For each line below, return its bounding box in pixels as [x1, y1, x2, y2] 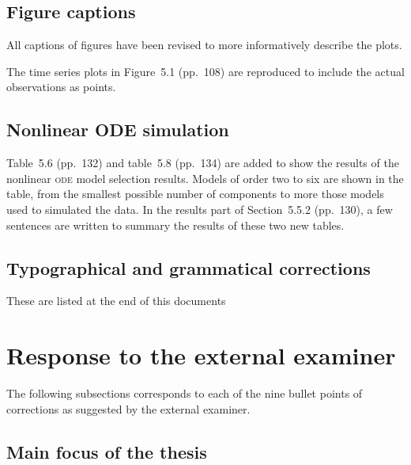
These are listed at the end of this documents [6, 292, 226, 309]
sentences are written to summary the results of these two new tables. [6, 216, 345, 233]
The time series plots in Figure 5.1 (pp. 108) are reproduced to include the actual [6, 63, 405, 79]
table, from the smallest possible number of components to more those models [6, 185, 384, 202]
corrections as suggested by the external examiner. [6, 400, 251, 417]
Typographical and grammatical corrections [6, 255, 371, 280]
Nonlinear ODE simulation [6, 117, 229, 142]
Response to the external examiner [6, 339, 396, 372]
